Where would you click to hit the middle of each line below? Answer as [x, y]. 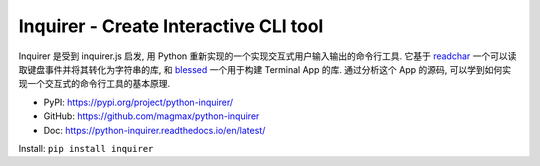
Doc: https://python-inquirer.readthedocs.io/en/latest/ [154, 130]
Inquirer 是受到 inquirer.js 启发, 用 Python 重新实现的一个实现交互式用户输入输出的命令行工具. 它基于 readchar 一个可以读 [267, 56]
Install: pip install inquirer [86, 148]
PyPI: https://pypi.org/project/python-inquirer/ [138, 102]
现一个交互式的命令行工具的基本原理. [94, 84]
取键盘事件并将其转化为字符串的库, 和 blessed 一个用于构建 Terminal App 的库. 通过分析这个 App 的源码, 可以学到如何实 [265, 69]
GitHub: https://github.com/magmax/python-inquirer [151, 116]
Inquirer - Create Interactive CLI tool [171, 26]
